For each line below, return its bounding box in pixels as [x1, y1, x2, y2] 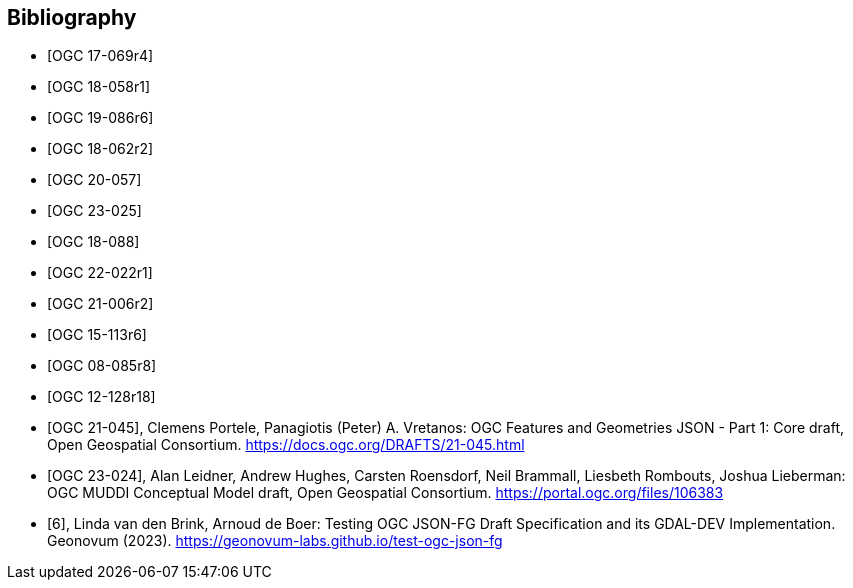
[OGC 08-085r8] [47, 357, 157, 375]
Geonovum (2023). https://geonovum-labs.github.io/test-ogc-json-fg [47, 532, 503, 550]
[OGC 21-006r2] [47, 295, 154, 313]
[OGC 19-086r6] [47, 109, 154, 127]
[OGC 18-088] [47, 233, 140, 251]
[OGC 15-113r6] [47, 326, 147, 344]
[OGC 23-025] [47, 202, 142, 220]
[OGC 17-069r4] [47, 47, 154, 65]
